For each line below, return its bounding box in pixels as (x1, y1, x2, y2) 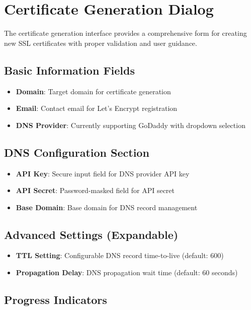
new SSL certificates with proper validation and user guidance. (4, 37, 197, 48)
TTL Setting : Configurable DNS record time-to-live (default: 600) (16, 250, 224, 261)
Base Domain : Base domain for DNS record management (16, 202, 198, 212)
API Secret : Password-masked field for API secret (16, 185, 175, 196)
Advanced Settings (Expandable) (4, 226, 179, 242)
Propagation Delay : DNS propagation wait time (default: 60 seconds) (16, 267, 238, 278)
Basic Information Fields (4, 62, 135, 78)
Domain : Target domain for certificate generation (16, 86, 171, 96)
